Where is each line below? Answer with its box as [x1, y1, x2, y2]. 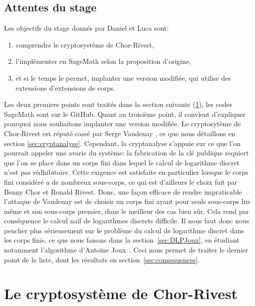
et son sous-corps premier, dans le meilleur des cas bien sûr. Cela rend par [24, 205, 249, 216]
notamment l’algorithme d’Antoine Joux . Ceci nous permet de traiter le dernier [4, 245, 249, 255]
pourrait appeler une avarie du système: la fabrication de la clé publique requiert [4, 148, 249, 158]
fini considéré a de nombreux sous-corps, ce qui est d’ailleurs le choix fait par [4, 176, 238, 187]
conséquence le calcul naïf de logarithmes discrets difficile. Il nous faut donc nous [4, 215, 250, 226]
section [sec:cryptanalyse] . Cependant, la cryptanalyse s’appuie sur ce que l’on [4, 138, 241, 148]
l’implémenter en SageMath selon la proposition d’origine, [15, 56, 191, 66]
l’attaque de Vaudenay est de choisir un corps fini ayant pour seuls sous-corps [4, 196, 239, 206]
